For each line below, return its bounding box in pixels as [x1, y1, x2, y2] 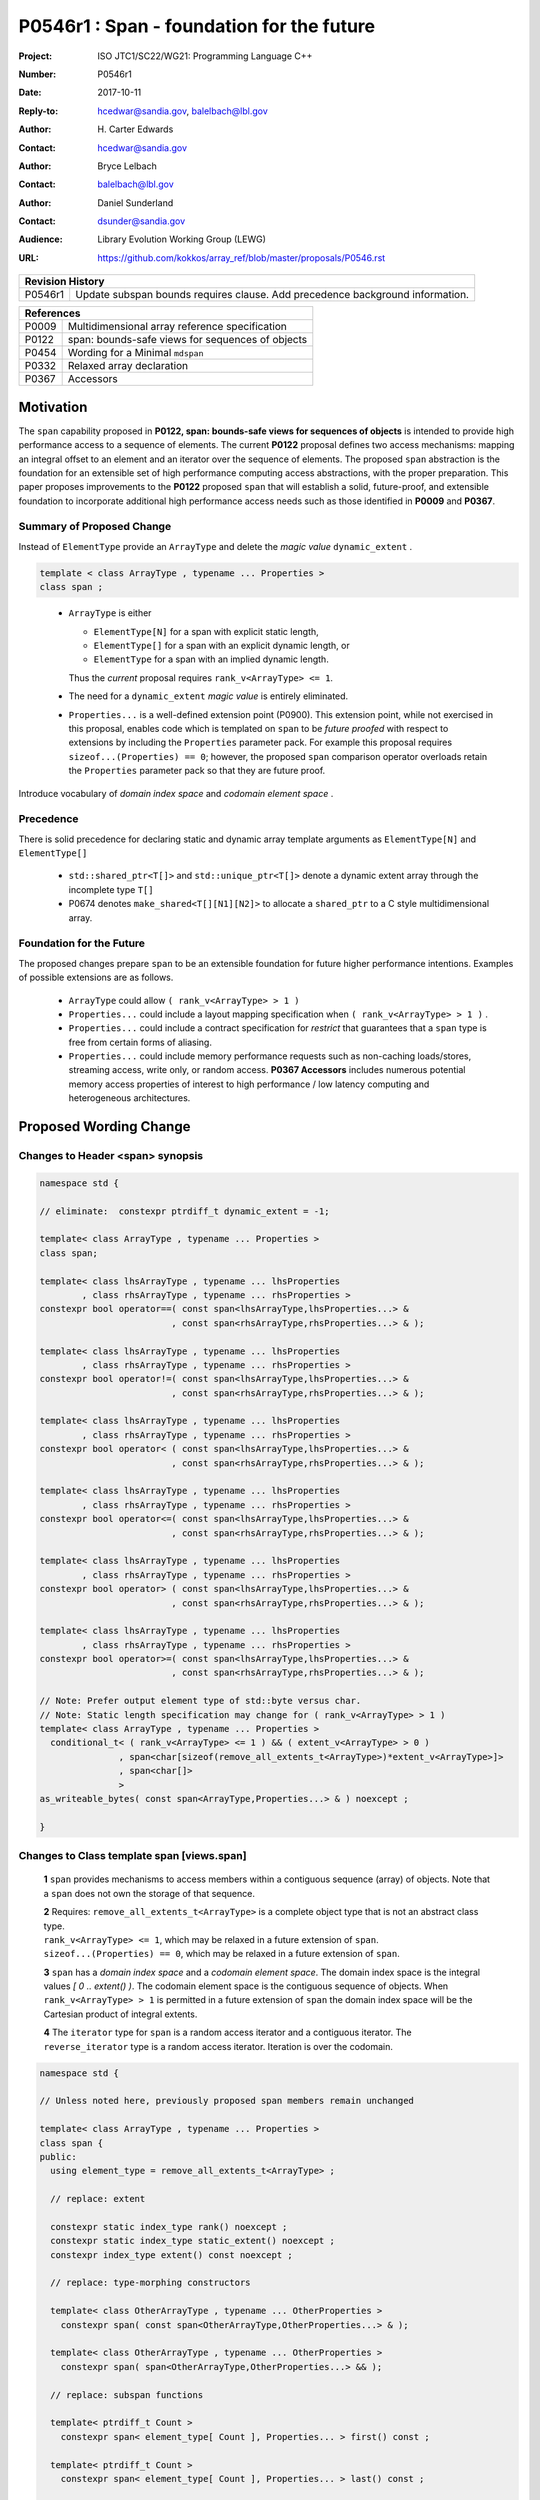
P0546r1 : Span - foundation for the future [18, 15, 375, 37]
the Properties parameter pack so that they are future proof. [68, 765, 326, 777]
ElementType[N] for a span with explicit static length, [93, 625, 319, 637]
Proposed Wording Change [18, 1118, 191, 1135]
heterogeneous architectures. [68, 1092, 191, 1104]
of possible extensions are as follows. [18, 971, 174, 984]
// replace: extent [50, 2193, 146, 2205]
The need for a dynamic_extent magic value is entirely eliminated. [68, 690, 349, 702]
